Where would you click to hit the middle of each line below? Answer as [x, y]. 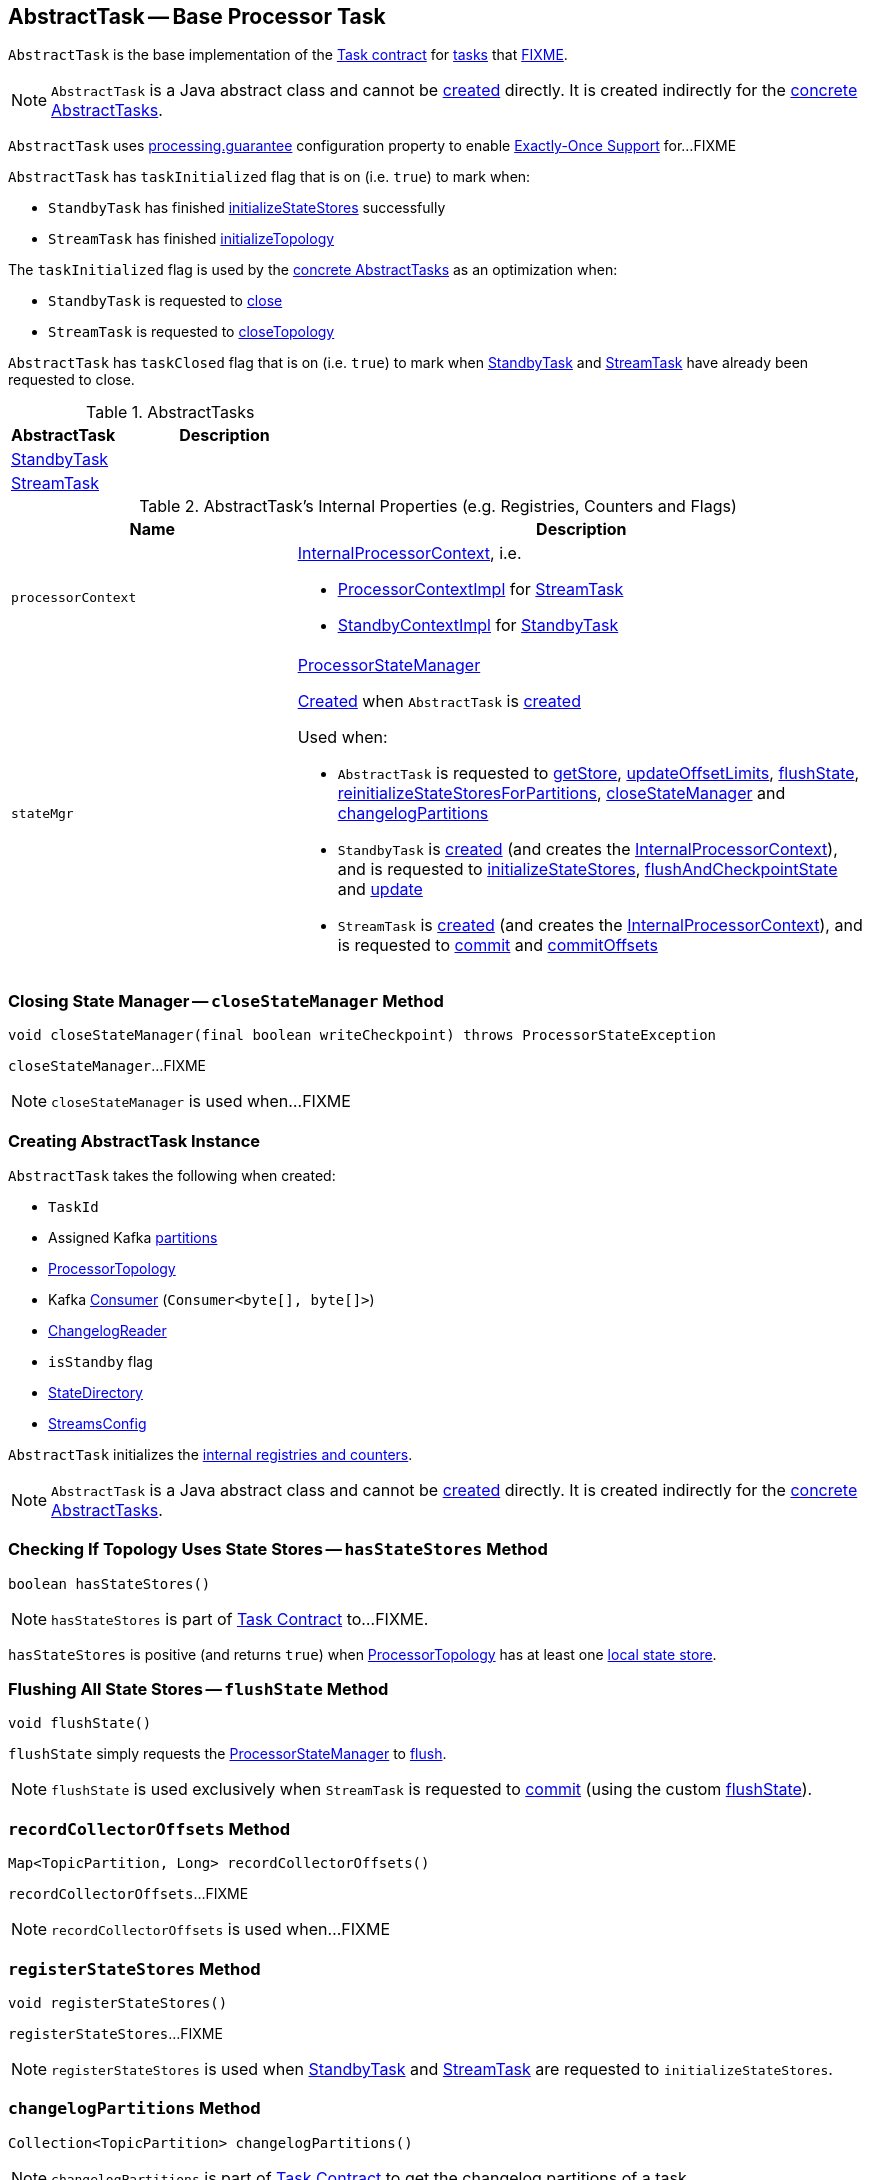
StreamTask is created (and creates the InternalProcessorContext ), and [600, 925]
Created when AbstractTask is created [439, 701]
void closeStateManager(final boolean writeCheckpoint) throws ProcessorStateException [362, 1035]
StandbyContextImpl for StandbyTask [478, 625]
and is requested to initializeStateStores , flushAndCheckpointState [587, 869]
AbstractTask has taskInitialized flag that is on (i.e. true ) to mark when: [269, 177]
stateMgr [42, 813]
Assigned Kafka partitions [133, 1237]
